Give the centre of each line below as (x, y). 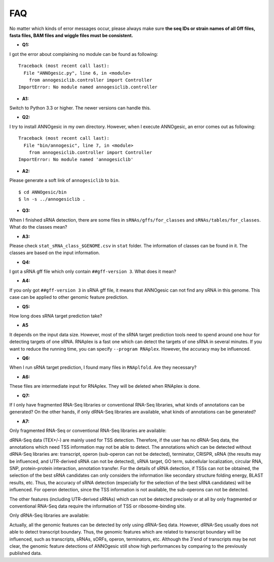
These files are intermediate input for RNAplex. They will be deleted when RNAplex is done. (105, 386)
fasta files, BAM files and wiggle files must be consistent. (71, 35)
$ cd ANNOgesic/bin (43, 192)
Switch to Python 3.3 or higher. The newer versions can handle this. (80, 108)
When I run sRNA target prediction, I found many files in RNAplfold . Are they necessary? (103, 367)
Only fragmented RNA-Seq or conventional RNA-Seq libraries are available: (88, 431)
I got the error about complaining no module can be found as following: (84, 54)
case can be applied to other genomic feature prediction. (69, 297)
